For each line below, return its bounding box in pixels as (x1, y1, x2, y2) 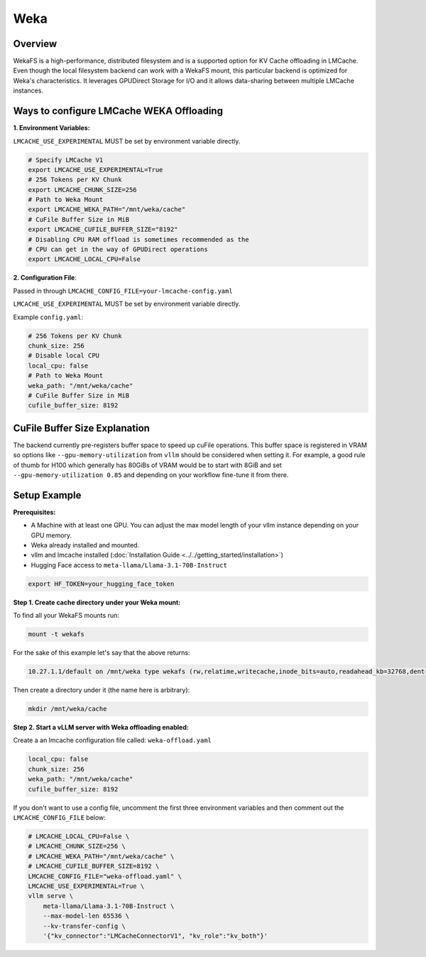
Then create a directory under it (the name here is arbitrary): (13, 686, 190, 695)
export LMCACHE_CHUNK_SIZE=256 (28, 186, 138, 193)
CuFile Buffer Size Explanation (13, 422, 151, 434)
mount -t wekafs (28, 630, 85, 638)
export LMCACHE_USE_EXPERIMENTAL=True (28, 166, 163, 173)
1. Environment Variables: (13, 124, 90, 132)
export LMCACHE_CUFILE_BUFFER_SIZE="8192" (28, 225, 178, 234)
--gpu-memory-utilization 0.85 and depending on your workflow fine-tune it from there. (13, 470, 289, 479)
